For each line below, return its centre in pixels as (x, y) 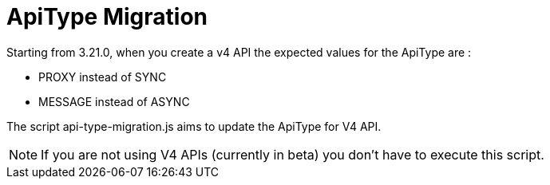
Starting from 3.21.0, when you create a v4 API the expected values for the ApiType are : (239, 52)
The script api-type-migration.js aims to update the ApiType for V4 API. (194, 126)
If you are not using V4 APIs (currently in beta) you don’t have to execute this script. (293, 154)
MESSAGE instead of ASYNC (114, 101)
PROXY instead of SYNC (103, 77)
